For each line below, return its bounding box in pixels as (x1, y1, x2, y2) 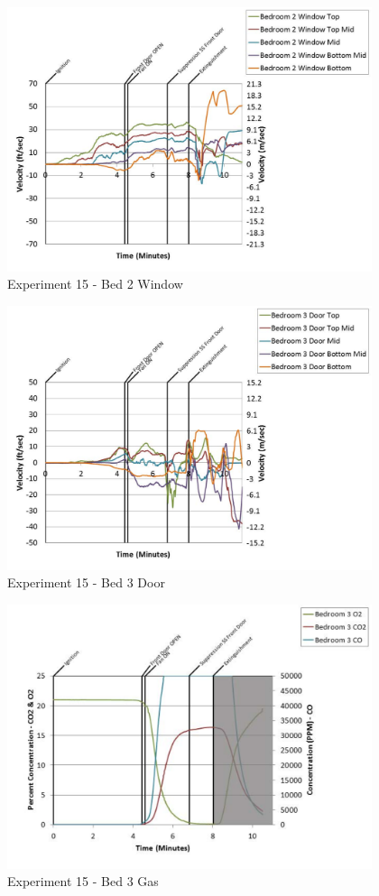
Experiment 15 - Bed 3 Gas (7, 872, 159, 891)
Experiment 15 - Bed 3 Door (7, 573, 165, 592)
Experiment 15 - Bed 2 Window (7, 274, 183, 293)
